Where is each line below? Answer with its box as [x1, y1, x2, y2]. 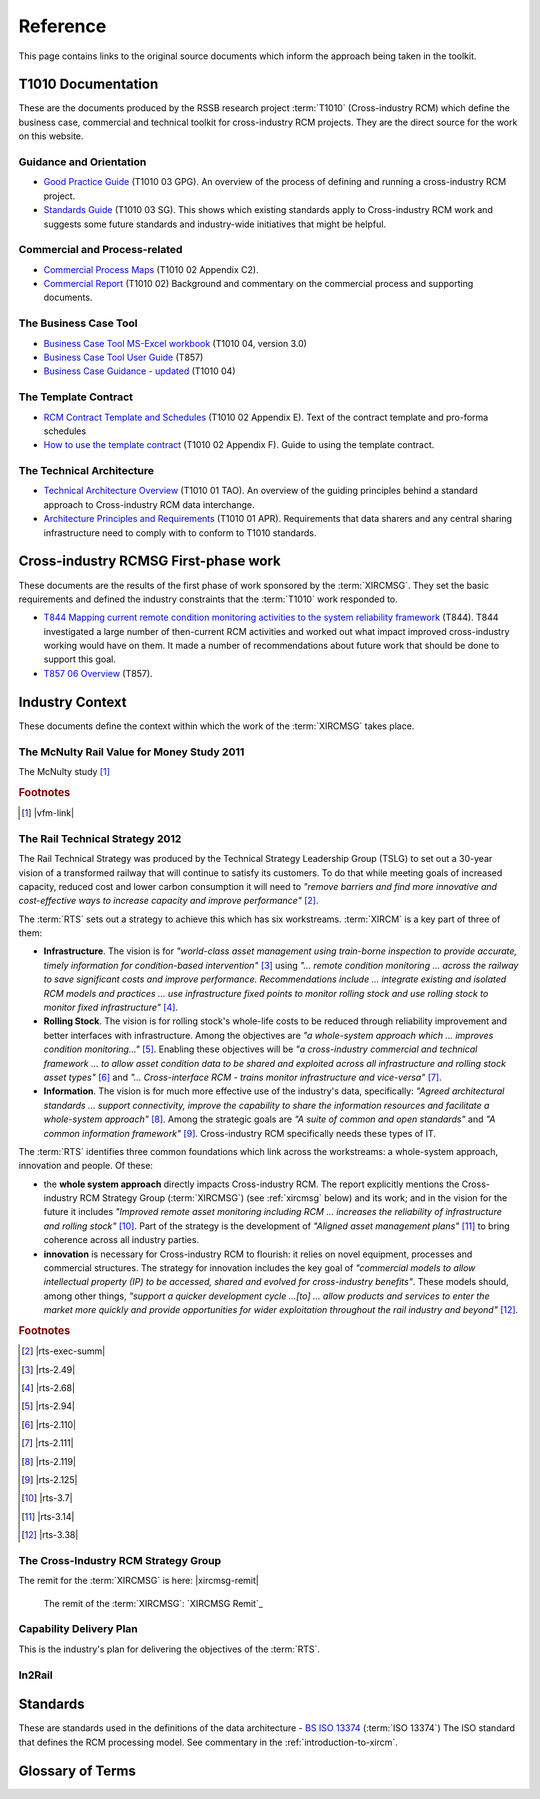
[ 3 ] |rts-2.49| [21, 1363, 76, 1375]
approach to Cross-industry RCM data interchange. [43, 498, 255, 510]
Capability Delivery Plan [18, 1622, 139, 1636]
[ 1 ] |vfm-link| [21, 806, 75, 819]
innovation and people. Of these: [18, 1160, 154, 1172]
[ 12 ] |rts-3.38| [21, 1529, 79, 1541]
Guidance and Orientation [18, 155, 147, 169]
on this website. [18, 130, 84, 142]
